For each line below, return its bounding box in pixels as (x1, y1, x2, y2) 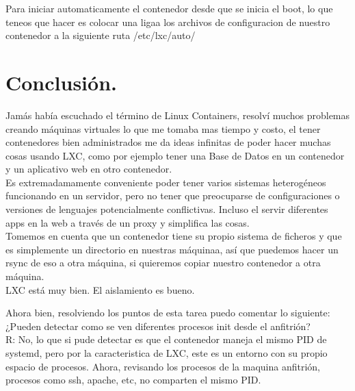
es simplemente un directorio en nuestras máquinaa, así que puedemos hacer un (5, 242, 339, 256)
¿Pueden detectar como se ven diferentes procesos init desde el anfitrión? (5, 318, 311, 333)
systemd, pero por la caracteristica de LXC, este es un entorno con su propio (5, 346, 328, 360)
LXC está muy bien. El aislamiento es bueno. (5, 282, 195, 297)
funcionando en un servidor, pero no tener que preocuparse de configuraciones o (5, 188, 340, 203)
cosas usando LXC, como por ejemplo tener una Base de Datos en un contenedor (5, 148, 345, 162)
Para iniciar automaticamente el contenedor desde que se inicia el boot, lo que (5, 1, 333, 15)
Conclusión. (5, 68, 117, 96)
